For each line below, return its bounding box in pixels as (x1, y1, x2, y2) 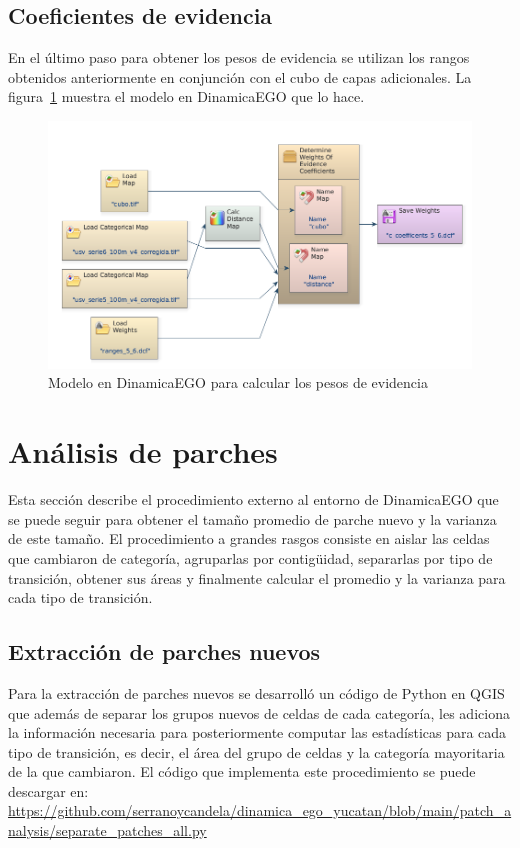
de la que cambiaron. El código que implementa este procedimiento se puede (8, 761, 476, 782)
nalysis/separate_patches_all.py (8, 820, 207, 841)
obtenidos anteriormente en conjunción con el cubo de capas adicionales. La (8, 66, 472, 87)
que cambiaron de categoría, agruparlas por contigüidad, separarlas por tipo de (8, 547, 493, 568)
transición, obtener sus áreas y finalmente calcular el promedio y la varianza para (8, 567, 506, 588)
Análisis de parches (8, 431, 278, 472)
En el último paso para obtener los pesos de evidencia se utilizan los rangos (8, 47, 470, 68)
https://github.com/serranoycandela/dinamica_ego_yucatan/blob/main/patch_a (8, 800, 512, 821)
